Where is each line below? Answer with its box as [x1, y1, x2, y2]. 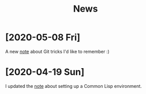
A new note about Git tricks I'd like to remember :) [5, 48, 110, 54]
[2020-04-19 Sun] [5, 67, 85, 78]
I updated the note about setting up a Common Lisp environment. [5, 83, 142, 89]
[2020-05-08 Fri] [5, 32, 80, 43]
